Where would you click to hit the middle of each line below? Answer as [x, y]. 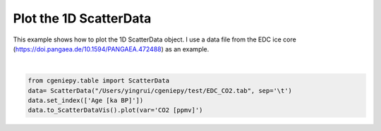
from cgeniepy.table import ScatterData [98, 81]
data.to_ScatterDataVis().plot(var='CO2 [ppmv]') [115, 110]
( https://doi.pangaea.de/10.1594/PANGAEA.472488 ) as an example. [111, 49]
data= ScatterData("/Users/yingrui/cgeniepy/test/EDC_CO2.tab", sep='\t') [160, 91]
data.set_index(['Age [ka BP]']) [86, 101]
